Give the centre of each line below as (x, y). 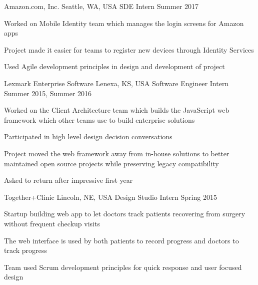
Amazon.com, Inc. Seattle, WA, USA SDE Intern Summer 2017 (101, 6)
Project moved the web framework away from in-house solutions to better (117, 153)
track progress (25, 250)
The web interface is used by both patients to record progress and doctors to (121, 240)
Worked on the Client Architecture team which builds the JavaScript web (117, 110)
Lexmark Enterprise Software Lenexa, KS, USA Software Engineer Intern (116, 83)
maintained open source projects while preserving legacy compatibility (111, 163)
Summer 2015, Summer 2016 (48, 93)
